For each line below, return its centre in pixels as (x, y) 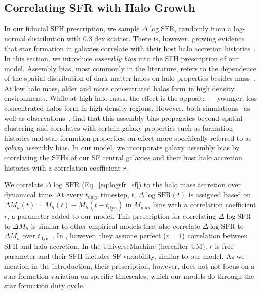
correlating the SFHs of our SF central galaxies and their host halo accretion (123, 157)
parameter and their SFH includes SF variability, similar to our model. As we (124, 256)
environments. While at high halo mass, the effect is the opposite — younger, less (131, 98)
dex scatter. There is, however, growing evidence (170, 38)
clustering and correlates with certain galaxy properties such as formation (119, 128)
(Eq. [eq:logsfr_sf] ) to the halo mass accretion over (161, 184)
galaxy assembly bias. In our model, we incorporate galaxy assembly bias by (122, 148)
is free (224, 246)
